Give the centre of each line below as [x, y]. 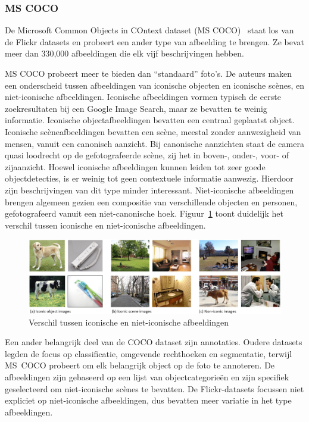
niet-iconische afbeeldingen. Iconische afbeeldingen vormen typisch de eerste [143, 97]
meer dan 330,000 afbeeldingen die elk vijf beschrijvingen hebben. [124, 53]
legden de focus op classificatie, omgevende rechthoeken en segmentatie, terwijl [149, 353]
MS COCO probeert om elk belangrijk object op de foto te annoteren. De [140, 365]
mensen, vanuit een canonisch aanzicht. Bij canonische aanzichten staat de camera [154, 143]
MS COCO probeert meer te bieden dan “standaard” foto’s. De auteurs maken [149, 73]
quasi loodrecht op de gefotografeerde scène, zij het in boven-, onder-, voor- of [147, 155]
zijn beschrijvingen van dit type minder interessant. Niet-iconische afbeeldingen [149, 190]
